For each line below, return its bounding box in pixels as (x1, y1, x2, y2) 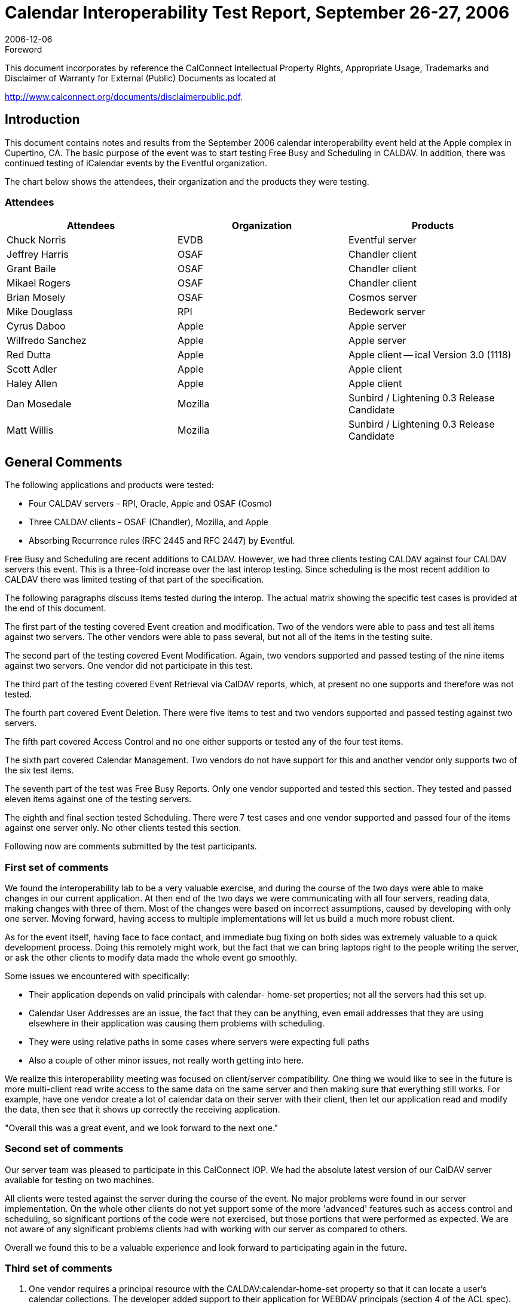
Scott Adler (7, 363, 57, 376)
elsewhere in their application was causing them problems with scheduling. (29, 1017, 325, 1028)
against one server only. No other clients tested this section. (5, 822, 241, 833)
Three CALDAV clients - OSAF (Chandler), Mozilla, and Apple (29, 517, 268, 528)
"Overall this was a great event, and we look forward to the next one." (5, 1122, 279, 1133)
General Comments (5, 454, 123, 470)
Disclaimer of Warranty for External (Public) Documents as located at (5, 72, 276, 83)
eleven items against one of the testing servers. (5, 794, 192, 805)
